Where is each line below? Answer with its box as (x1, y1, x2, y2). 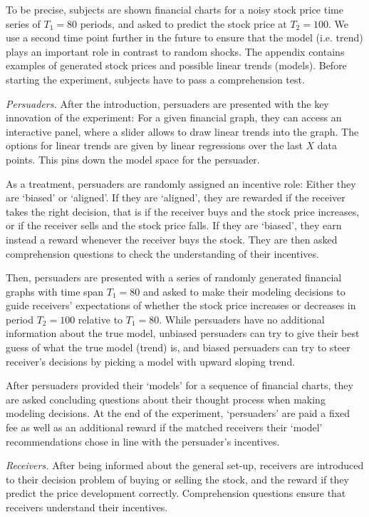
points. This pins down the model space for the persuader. (6, 151, 260, 166)
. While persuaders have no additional (159, 311, 325, 326)
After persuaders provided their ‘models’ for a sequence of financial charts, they (6, 378, 353, 393)
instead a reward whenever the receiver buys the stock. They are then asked (6, 231, 338, 246)
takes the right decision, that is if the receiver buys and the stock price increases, (6, 204, 360, 219)
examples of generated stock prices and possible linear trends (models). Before (6, 58, 347, 73)
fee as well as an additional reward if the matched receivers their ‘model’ (6, 420, 323, 435)
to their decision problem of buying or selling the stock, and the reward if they (6, 471, 349, 486)
